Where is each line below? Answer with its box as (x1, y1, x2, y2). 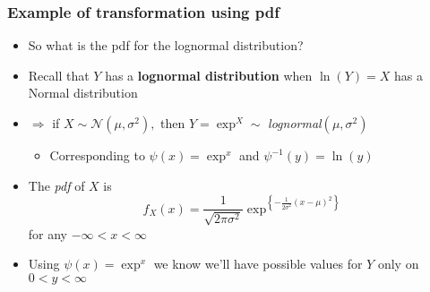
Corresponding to (49, 146, 145, 164)
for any (28, 224, 68, 243)
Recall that (28, 65, 90, 84)
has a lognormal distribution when (105, 65, 313, 84)
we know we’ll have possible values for (153, 254, 363, 273)
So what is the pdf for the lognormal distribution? (28, 36, 304, 55)
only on (377, 254, 419, 273)
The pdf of (28, 176, 85, 194)
